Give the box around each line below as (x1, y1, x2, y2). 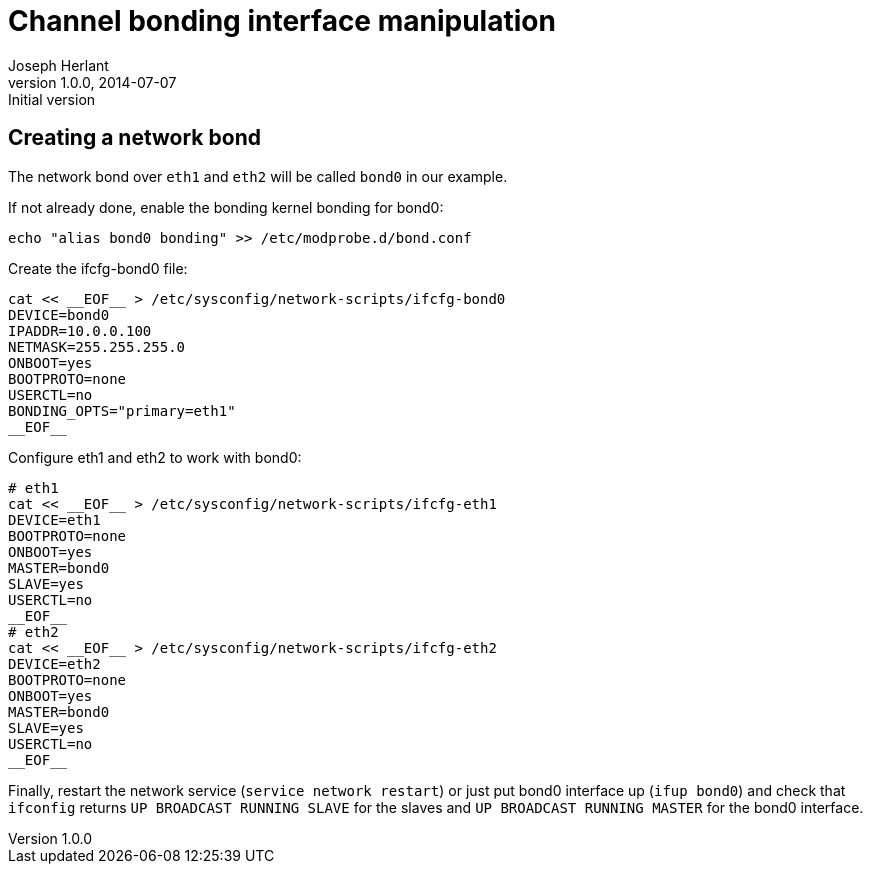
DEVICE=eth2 (8, 655, 101, 672)
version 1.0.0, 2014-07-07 (8, 73, 177, 91)
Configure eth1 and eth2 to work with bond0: (8, 448, 302, 466)
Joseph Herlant (8, 56, 109, 74)
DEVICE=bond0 (8, 306, 110, 323)
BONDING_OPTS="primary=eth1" (8, 402, 236, 419)
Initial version (8, 90, 96, 108)
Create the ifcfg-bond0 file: (8, 259, 188, 277)
